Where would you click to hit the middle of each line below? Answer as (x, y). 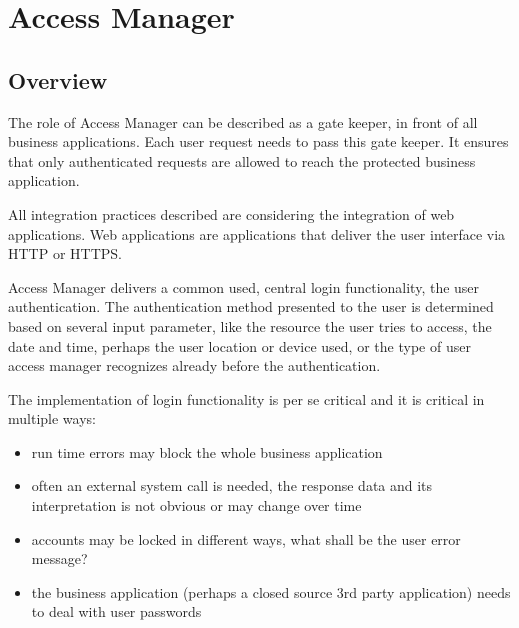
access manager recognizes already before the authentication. (194, 365)
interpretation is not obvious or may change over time (196, 505)
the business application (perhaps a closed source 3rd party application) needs (271, 591)
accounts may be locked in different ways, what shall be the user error (246, 538)
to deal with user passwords (116, 611)
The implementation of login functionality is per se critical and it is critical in (246, 398)
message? (59, 558)
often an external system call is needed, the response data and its (232, 485)
